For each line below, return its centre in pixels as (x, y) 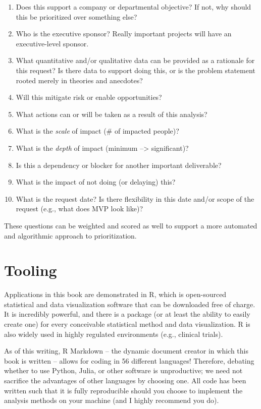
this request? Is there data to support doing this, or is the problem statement (136, 70)
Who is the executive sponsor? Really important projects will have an (124, 34)
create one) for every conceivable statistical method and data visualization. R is (127, 324)
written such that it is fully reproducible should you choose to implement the (123, 390)
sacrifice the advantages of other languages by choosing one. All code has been (125, 380)
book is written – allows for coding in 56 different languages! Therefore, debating (129, 360)
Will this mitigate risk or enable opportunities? (89, 97)
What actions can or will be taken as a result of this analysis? (112, 114)
